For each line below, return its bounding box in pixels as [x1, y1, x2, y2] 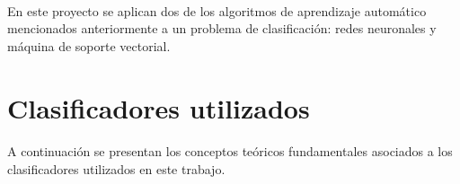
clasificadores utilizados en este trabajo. [7, 159, 226, 178]
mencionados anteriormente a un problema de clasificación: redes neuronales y [7, 19, 437, 38]
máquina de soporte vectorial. [7, 36, 171, 55]
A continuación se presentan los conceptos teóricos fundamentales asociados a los [7, 142, 453, 161]
